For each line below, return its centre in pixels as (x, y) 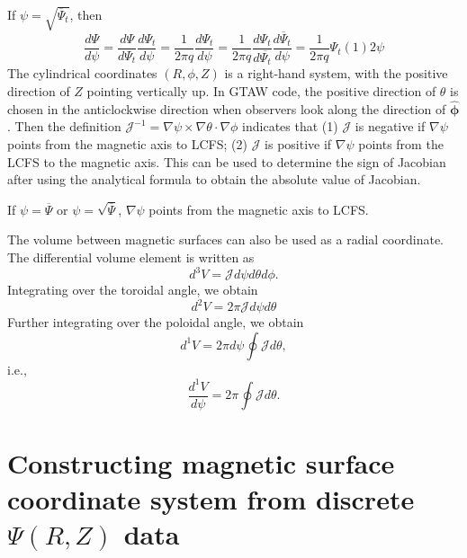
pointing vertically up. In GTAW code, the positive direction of (261, 90)
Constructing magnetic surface (201, 463)
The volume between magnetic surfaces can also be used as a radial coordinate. (225, 239)
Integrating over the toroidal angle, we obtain (133, 289)
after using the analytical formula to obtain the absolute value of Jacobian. (214, 179)
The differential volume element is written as (131, 257)
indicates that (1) (290, 126)
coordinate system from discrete (211, 498)
